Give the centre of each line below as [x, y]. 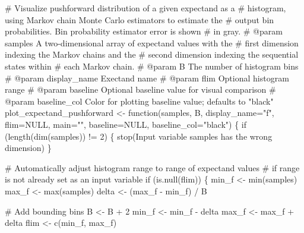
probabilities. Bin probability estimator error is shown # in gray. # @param [144, 31]
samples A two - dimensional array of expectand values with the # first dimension [152, 42]
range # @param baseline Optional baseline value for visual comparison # [140, 89]
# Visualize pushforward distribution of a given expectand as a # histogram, [145, 8]
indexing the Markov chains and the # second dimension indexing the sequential [152, 54]
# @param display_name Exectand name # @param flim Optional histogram [147, 78]
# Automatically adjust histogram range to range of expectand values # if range [152, 167]
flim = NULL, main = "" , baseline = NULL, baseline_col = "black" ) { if [126, 124]
